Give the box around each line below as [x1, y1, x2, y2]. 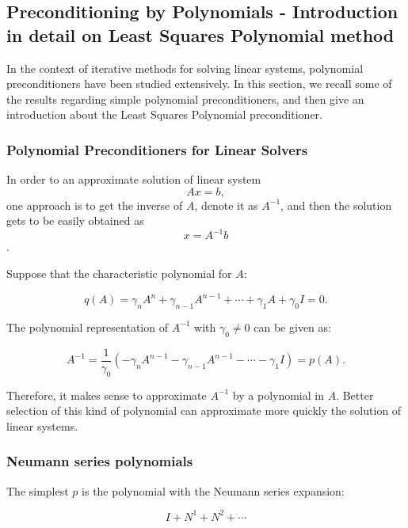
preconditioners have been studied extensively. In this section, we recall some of [6, 75, 392, 92]
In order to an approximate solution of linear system [6, 171, 261, 188]
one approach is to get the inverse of [6, 196, 183, 213]
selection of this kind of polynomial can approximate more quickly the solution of [6, 402, 402, 419]
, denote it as [194, 196, 258, 213]
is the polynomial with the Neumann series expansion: [82, 482, 345, 499]
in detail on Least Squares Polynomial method [6, 22, 395, 47]
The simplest [6, 482, 69, 499]
